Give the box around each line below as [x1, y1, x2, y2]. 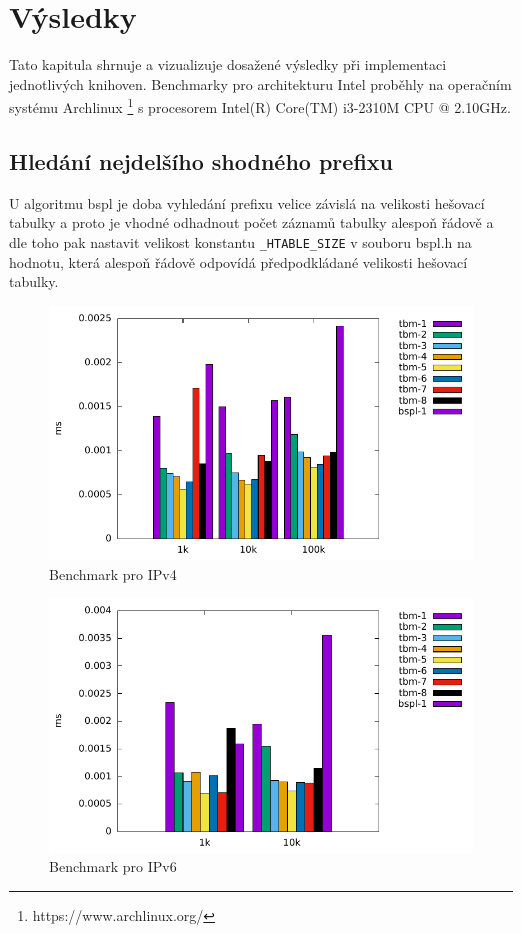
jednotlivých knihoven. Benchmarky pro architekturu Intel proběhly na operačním [9, 73, 512, 94]
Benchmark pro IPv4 [49, 563, 177, 584]
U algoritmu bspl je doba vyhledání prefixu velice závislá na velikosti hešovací [9, 192, 485, 213]
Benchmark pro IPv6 [49, 856, 177, 877]
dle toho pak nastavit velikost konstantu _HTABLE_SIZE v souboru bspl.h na [9, 231, 472, 252]
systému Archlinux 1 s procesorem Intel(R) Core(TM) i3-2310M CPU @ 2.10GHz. [9, 94, 511, 117]
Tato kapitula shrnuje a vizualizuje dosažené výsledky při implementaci [9, 54, 447, 75]
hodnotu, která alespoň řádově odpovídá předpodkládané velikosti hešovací [9, 251, 468, 272]
